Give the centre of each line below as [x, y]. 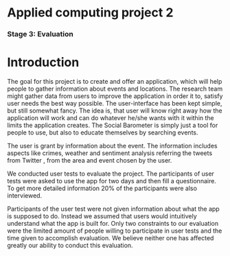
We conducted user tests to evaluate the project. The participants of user [111, 174]
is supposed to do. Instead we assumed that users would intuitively [102, 216]
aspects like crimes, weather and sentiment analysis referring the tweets [110, 153]
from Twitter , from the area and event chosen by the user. [90, 161]
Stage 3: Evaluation [40, 34]
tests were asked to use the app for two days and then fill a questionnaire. [112, 181]
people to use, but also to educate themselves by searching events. [103, 132]
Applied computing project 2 [90, 13]
